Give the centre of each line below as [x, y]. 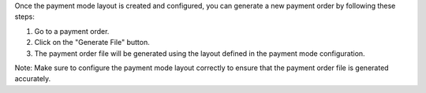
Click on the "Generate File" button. [92, 43]
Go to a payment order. [72, 31]
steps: [24, 17]
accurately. [33, 79]
